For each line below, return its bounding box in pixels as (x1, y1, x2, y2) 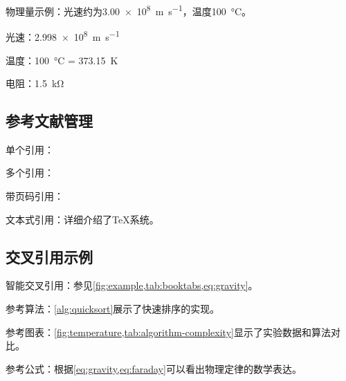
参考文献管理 (6, 110, 93, 131)
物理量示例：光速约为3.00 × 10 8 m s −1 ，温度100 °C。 (6, 2, 252, 18)
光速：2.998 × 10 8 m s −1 (6, 28, 120, 44)
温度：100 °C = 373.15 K (6, 53, 118, 67)
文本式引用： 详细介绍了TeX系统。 (6, 212, 159, 226)
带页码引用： (6, 189, 64, 203)
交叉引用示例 (6, 245, 93, 267)
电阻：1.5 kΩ (6, 76, 64, 91)
